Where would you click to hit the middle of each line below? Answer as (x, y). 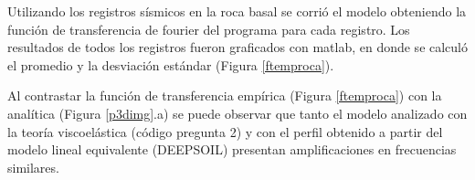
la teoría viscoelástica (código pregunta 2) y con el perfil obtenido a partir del (225, 131)
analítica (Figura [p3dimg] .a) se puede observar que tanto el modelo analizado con (237, 113)
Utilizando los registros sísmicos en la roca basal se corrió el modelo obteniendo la (237, 11)
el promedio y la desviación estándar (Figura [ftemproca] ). (171, 64)
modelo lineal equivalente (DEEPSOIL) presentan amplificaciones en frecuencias (232, 149)
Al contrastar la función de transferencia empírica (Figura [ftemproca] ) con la (225, 95)
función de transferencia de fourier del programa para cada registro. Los (209, 29)
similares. (33, 167)
